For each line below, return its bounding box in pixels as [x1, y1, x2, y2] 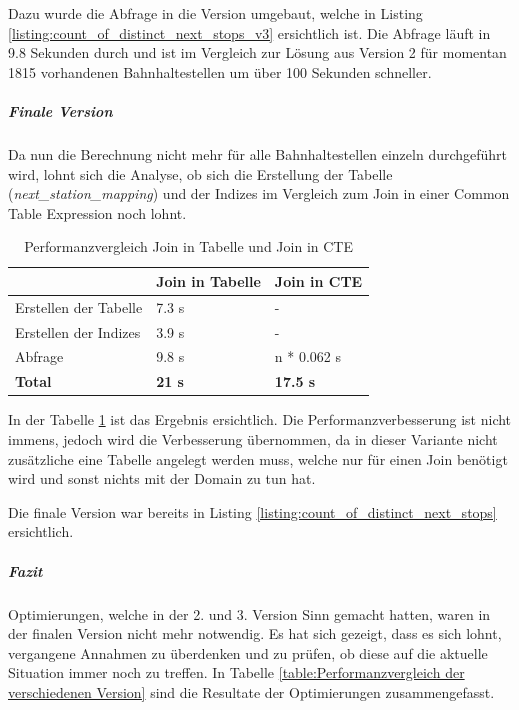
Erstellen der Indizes [15, 321, 141, 342]
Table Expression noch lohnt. [8, 202, 187, 223]
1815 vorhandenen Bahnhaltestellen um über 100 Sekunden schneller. [8, 61, 432, 82]
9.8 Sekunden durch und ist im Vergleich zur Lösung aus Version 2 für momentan [8, 42, 507, 63]
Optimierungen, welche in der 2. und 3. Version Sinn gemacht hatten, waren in [8, 603, 491, 624]
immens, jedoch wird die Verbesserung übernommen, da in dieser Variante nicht [8, 428, 498, 449]
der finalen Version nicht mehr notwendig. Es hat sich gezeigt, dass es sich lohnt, [8, 623, 502, 644]
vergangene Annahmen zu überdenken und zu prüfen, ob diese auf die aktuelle [8, 642, 488, 663]
